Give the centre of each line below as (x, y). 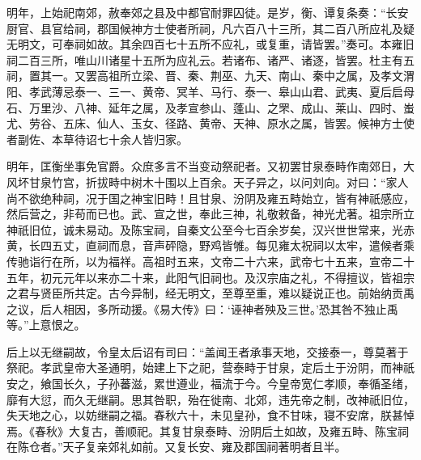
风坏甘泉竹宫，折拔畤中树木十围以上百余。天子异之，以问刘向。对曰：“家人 (208, 181)
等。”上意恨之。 (46, 325)
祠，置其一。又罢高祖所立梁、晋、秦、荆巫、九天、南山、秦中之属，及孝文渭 (210, 76)
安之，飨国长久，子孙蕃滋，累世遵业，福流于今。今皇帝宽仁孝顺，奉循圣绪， (210, 384)
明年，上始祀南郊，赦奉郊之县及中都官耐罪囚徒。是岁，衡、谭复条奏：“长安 (208, 12)
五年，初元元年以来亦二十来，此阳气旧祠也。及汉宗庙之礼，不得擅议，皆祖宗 (210, 277)
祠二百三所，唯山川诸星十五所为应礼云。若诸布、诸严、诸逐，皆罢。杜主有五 (210, 59)
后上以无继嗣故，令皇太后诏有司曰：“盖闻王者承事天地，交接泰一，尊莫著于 (208, 351)
